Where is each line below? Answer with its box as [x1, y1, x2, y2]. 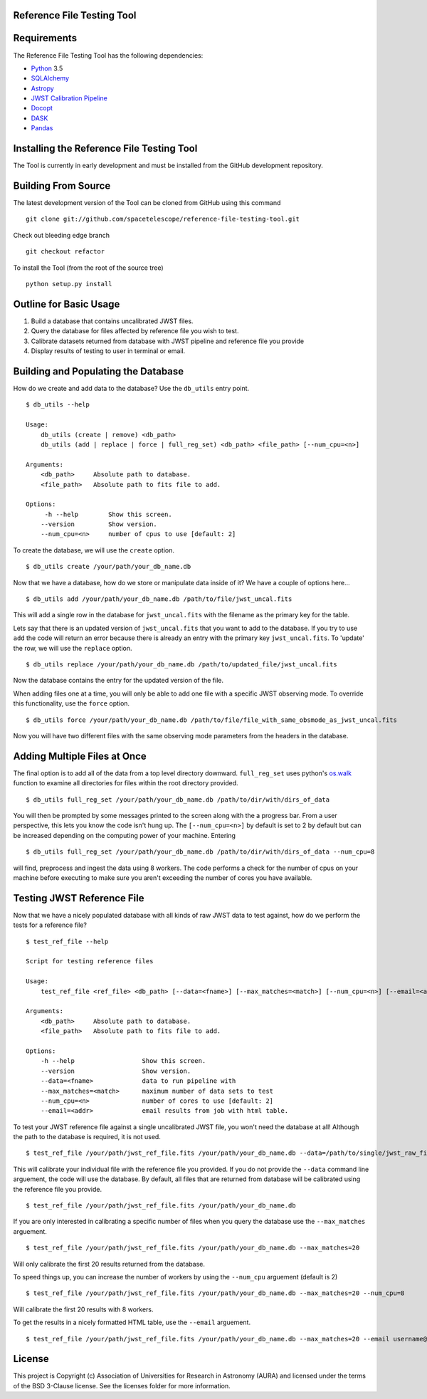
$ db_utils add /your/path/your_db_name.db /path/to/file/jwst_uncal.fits [26, 595, 292, 603]
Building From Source [13, 179, 111, 192]
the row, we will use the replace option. [13, 644, 132, 652]
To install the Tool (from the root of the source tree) [13, 263, 164, 272]
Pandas [31, 124, 53, 132]
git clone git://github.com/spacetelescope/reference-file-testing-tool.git [26, 215, 300, 224]
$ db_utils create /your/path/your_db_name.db [26, 562, 191, 571]
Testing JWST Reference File [13, 892, 145, 904]
